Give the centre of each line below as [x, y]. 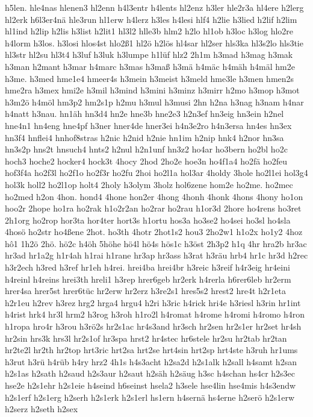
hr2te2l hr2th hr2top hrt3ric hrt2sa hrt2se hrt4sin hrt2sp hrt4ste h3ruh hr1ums [151, 350]
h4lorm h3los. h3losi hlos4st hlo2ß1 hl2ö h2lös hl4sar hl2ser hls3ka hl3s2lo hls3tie [154, 42]
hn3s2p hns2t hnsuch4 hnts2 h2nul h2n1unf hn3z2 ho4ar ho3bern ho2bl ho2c [146, 149]
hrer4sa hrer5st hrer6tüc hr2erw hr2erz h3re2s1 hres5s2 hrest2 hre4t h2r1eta [145, 291]
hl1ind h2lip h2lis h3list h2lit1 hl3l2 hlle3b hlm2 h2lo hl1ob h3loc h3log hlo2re [149, 31]
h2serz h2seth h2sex [42, 409]
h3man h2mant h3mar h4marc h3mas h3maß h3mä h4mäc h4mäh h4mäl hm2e [150, 66]
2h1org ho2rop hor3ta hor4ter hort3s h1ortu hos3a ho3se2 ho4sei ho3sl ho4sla [148, 220]
